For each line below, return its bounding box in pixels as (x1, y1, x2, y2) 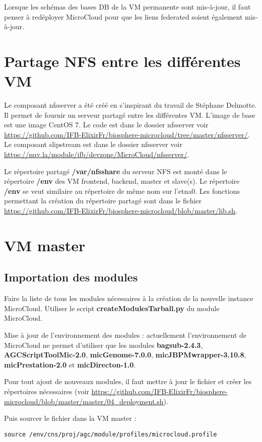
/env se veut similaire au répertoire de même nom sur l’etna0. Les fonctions (4, 185, 240, 196)
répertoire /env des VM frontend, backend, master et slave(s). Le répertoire (4, 176, 240, 186)
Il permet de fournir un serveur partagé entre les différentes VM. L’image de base (4, 109, 255, 120)
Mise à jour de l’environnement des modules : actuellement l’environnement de (4, 329, 246, 340)
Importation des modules (4, 269, 138, 285)
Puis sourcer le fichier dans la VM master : (4, 413, 137, 423)
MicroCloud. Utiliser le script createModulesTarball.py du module (4, 303, 220, 313)
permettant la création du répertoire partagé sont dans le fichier (4, 195, 202, 206)
